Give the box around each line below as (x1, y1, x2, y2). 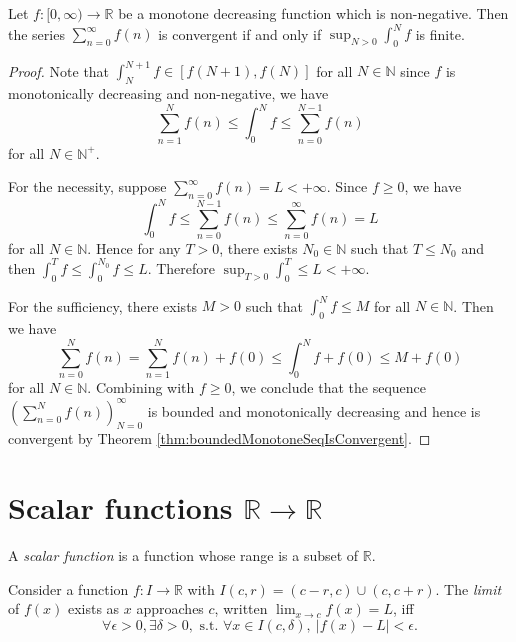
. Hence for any (87, 237, 181, 258)
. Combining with (87, 377, 195, 398)
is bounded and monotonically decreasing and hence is (147, 400, 481, 421)
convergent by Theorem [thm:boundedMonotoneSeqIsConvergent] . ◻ (8, 428, 431, 449)
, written (214, 598, 268, 619)
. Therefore (147, 257, 216, 278)
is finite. (415, 23, 465, 44)
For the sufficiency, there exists (8, 295, 198, 316)
